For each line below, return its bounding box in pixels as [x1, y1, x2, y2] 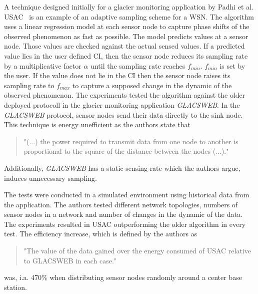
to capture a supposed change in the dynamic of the [72, 80, 232, 90]
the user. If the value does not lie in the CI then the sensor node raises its [4, 70, 230, 81]
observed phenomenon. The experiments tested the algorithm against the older [4, 90, 245, 100]
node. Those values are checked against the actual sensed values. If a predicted [4, 41, 245, 51]
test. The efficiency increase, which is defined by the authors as [4, 228, 197, 239]
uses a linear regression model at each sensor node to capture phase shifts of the [4, 21, 249, 32]
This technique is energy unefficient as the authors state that [4, 119, 190, 130]
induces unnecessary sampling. [4, 172, 97, 183]
